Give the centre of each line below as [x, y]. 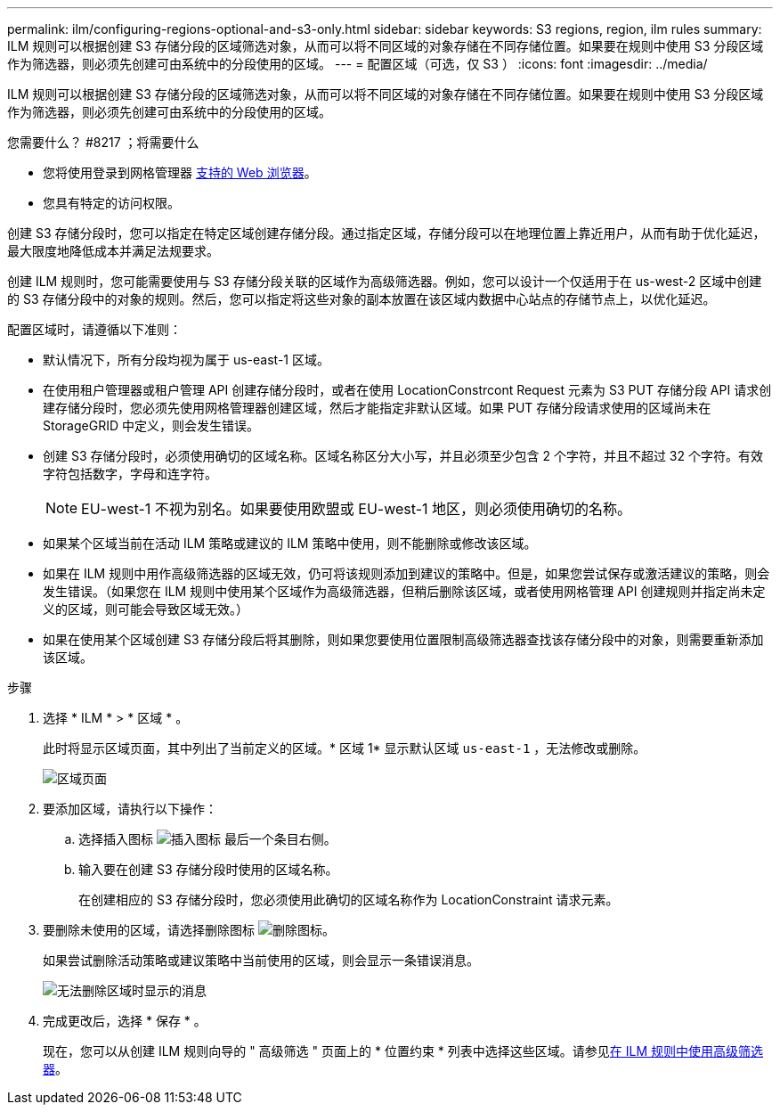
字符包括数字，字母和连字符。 [130, 474]
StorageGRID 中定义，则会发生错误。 [151, 425]
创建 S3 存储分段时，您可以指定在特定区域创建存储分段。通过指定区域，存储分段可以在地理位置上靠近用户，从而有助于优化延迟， [386, 233]
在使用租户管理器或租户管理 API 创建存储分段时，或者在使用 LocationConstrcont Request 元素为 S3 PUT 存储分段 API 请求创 [407, 390]
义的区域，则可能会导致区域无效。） [146, 609]
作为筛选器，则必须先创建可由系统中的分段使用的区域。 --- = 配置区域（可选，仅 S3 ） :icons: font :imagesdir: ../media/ [357, 64]
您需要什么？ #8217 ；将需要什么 [103, 142]
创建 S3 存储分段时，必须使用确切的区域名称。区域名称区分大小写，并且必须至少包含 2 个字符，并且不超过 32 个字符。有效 [403, 456]
